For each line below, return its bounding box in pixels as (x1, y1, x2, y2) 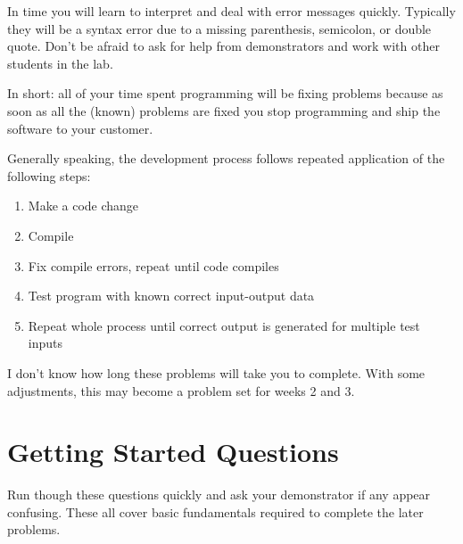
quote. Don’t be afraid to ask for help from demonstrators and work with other (7, 37, 440, 55)
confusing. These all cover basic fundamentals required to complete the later (7, 502, 424, 521)
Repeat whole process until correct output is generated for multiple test (28, 316, 420, 334)
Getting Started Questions (7, 433, 339, 470)
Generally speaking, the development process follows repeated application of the (7, 149, 445, 168)
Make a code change (28, 196, 139, 215)
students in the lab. (7, 54, 113, 72)
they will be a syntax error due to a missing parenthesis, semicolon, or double (7, 19, 432, 37)
